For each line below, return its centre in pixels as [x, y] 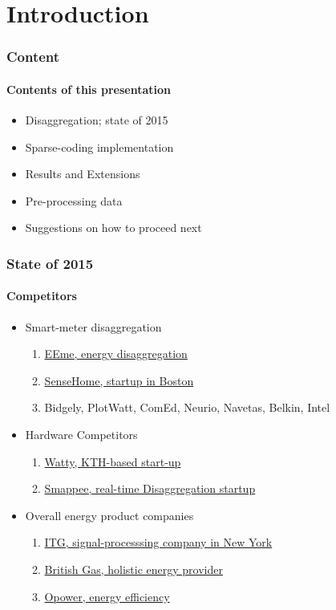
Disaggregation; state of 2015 [97, 120]
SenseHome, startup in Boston [119, 380]
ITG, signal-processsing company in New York [158, 542]
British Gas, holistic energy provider [134, 569]
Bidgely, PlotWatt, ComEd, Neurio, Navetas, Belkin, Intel [187, 407]
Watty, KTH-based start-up [113, 461]
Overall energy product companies [109, 515]
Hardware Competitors [81, 434]
